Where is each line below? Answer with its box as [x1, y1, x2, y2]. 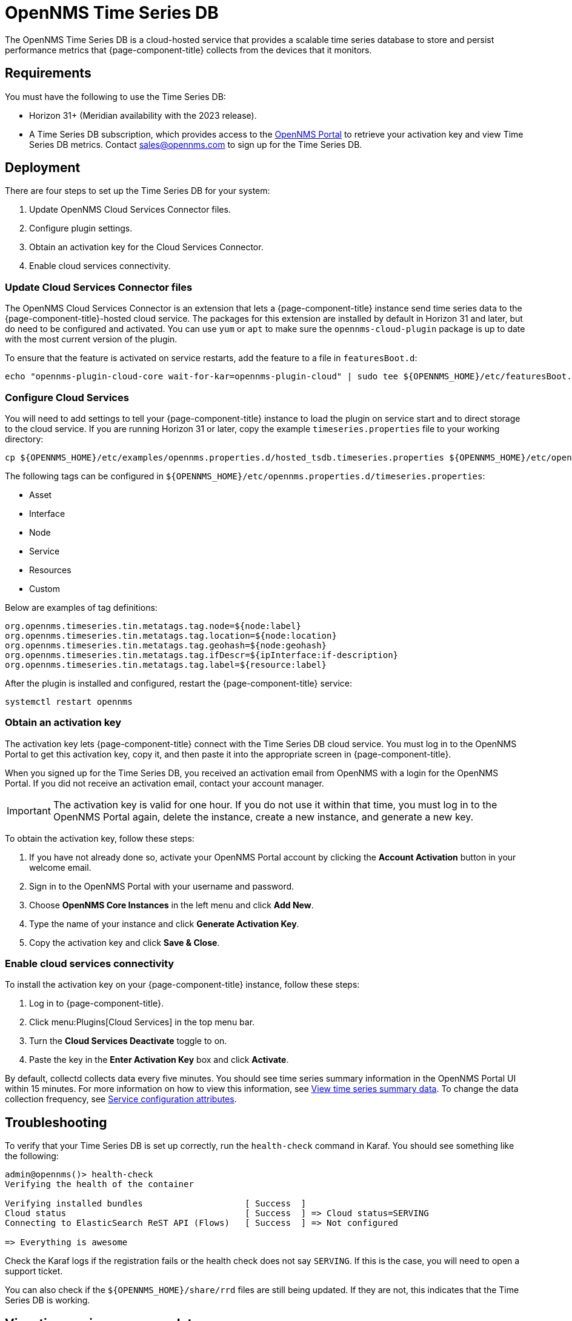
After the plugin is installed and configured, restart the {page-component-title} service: [5, 677, 352, 688]
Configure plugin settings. [29, 223, 133, 234]
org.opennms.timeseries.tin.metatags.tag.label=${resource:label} [5, 659, 327, 670]
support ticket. [5, 1266, 63, 1277]
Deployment [5, 160, 81, 176]
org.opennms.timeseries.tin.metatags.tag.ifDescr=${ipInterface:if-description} [5, 650, 399, 660]
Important [7, 804, 51, 817]
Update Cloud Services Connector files [5, 281, 193, 293]
